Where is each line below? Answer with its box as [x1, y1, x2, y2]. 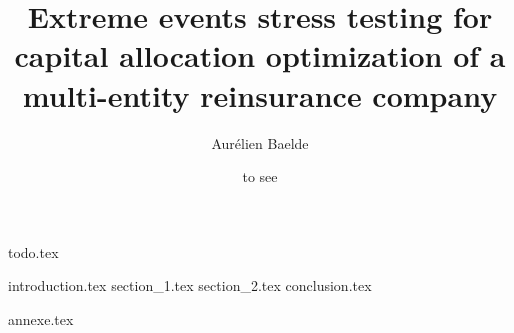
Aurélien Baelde [211, 132, 309, 153]
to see [242, 166, 278, 187]
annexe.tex [8, 308, 74, 329]
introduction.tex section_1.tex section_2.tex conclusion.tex [8, 275, 372, 296]
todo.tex [8, 241, 59, 262]
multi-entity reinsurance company [22, 74, 498, 115]
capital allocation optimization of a [14, 35, 506, 76]
